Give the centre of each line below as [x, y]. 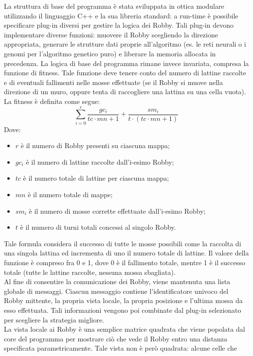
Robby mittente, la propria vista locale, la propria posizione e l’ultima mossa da [123, 300]
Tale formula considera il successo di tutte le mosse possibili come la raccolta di [123, 243]
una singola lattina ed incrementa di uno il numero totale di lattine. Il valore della [126, 253]
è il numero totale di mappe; [70, 195]
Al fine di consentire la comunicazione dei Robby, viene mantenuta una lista [117, 281]
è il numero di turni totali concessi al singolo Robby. [98, 227]
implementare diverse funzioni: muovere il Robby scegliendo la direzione [111, 34]
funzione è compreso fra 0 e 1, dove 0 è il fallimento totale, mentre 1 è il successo [125, 262]
